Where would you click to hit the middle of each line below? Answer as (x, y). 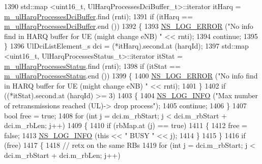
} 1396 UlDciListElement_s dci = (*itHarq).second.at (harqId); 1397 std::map (126, 46)
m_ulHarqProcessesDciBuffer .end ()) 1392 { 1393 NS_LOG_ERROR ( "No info (129, 26)
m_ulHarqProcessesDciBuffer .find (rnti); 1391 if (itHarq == (98, 16)
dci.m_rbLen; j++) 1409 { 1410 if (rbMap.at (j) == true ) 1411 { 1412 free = (126, 125)
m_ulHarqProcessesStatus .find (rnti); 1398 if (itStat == (92, 66)
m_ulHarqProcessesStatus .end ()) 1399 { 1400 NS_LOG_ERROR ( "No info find (131, 76)
